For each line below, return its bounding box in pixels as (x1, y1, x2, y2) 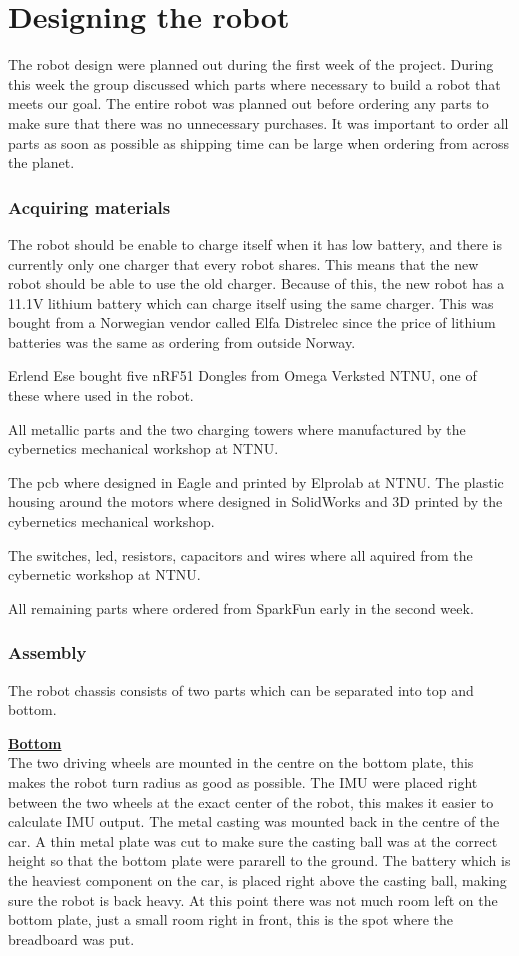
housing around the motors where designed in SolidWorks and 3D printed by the (8, 491, 503, 512)
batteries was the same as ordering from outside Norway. (8, 331, 356, 352)
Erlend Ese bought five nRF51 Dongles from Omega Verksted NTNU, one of (8, 365, 477, 386)
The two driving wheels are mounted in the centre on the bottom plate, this (8, 752, 474, 773)
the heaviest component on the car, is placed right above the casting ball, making (8, 869, 507, 890)
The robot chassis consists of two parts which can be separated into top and (8, 679, 474, 700)
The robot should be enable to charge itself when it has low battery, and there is (8, 233, 502, 254)
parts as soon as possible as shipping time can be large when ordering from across (8, 132, 510, 153)
